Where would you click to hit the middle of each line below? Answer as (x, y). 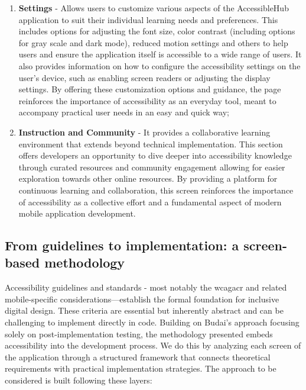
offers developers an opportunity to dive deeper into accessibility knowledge (155, 155)
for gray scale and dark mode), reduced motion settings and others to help (153, 42)
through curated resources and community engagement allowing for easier (152, 167)
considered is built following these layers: (79, 380)
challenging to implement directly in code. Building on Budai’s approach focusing (152, 322)
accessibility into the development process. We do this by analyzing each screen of (153, 345)
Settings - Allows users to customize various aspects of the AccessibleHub (154, 8)
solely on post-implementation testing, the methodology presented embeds (139, 333)
